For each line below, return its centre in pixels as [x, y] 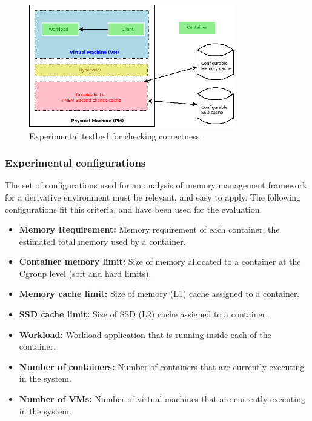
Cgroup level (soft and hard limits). [85, 273]
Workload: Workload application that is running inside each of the [145, 334]
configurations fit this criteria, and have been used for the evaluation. [134, 209]
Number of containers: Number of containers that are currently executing [162, 366]
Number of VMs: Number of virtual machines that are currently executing [162, 399]
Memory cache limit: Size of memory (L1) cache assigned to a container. [159, 293]
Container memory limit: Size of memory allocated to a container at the [160, 261]
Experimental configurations [75, 163]
